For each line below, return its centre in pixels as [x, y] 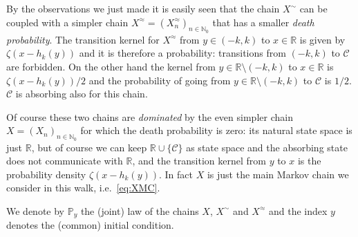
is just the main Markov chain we [278, 174]
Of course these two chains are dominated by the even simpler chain [150, 116]
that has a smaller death [263, 22]
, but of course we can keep [89, 147]
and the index [298, 210]
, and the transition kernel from [199, 161]
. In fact [176, 174]
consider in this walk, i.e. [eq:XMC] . [83, 188]
